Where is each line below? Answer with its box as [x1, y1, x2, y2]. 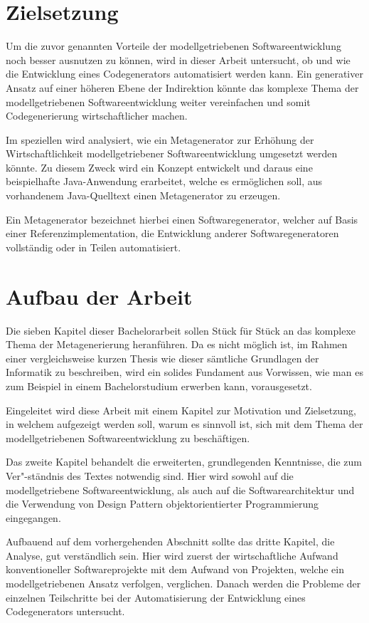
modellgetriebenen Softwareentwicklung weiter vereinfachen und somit [6, 94, 311, 109]
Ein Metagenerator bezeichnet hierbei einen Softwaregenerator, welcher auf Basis [6, 211, 358, 226]
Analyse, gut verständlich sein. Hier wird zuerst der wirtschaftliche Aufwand [6, 548, 338, 562]
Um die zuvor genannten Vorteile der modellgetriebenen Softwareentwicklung [6, 38, 341, 53]
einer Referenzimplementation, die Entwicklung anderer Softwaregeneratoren [6, 226, 339, 241]
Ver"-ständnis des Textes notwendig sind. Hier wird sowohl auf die [6, 468, 294, 483]
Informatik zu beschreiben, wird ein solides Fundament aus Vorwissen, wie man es [6, 365, 363, 379]
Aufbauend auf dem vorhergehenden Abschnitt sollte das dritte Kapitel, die [6, 534, 335, 549]
